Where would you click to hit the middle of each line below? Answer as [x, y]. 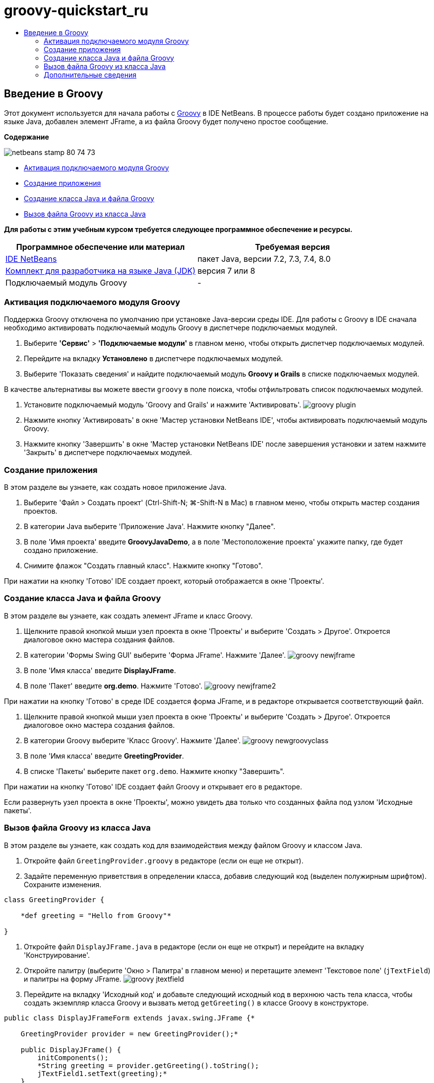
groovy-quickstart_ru [76, 10]
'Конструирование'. [57, 955]
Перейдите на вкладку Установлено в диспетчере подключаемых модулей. [154, 359]
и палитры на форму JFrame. [73, 979]
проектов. [41, 511]
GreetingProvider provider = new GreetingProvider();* [129, 1034]
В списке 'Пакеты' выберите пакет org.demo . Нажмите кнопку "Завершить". [154, 771]
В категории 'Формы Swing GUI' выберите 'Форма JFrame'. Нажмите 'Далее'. [155, 655]
